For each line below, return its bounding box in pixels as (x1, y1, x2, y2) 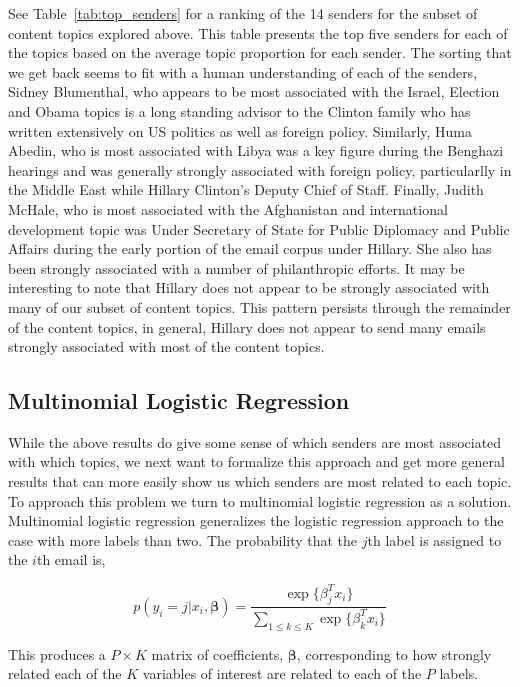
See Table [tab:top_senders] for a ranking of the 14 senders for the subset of (8, 3, 478, 23)
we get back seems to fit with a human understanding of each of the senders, (8, 61, 478, 82)
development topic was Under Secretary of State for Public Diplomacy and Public (8, 218, 510, 239)
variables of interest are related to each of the (142, 663, 422, 684)
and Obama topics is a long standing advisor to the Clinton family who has (8, 100, 471, 121)
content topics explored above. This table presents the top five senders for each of (8, 22, 508, 43)
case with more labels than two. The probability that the (8, 529, 358, 550)
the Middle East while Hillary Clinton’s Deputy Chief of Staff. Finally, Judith (8, 179, 484, 200)
